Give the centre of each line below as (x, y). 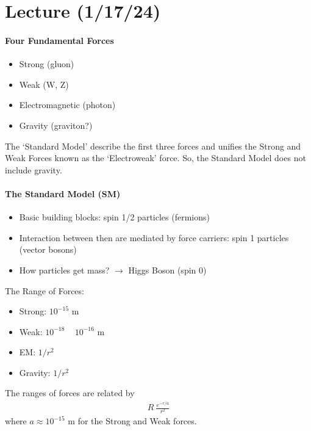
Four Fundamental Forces (59, 40)
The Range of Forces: (45, 290)
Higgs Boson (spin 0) (167, 270)
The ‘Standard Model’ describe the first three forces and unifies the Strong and (153, 146)
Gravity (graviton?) (56, 125)
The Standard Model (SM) (63, 193)
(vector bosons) (48, 249)
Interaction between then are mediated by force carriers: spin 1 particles (154, 237)
